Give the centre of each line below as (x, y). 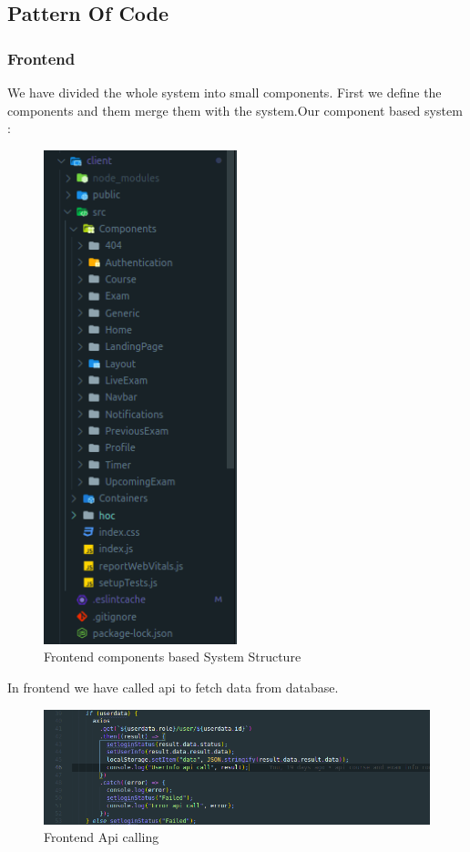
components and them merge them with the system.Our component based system (235, 110)
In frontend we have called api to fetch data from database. (173, 688)
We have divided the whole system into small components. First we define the (225, 92)
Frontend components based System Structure (173, 657)
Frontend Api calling (102, 837)
